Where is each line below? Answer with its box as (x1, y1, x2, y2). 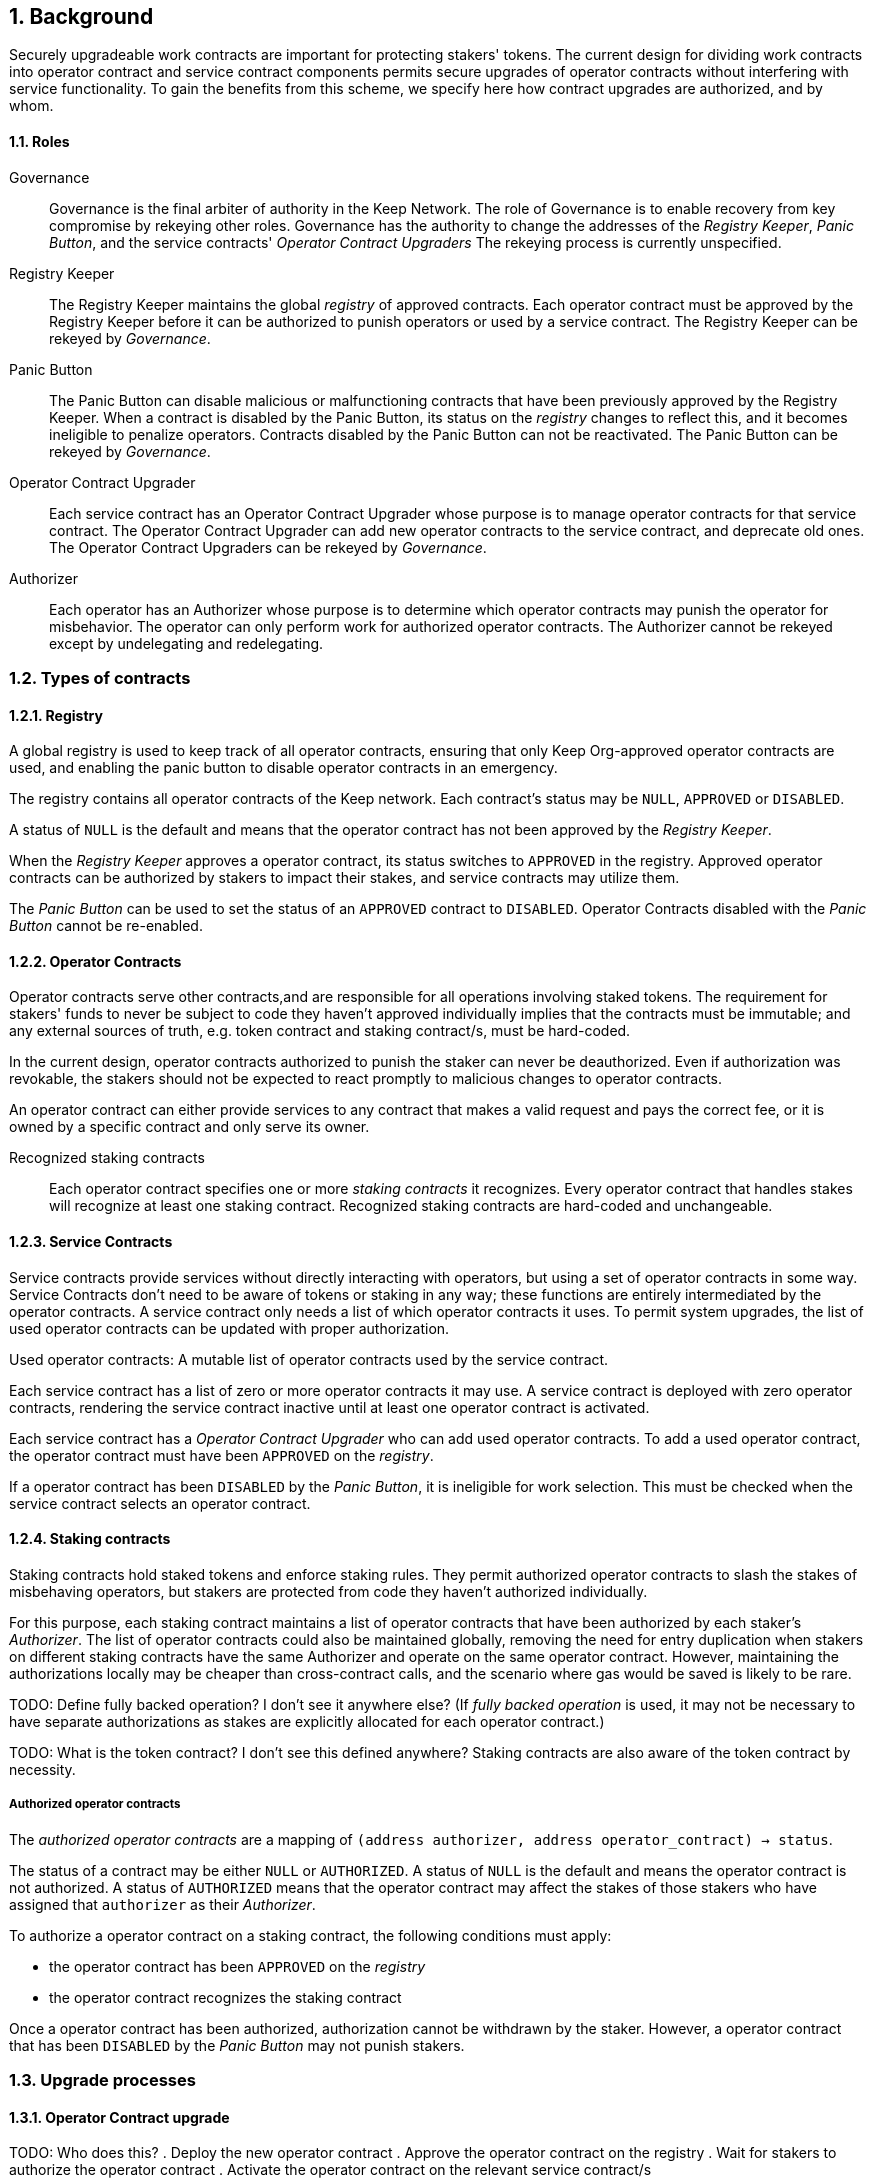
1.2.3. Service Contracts (9, 1233, 173, 1251)
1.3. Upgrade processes (9, 2070, 196, 2091)
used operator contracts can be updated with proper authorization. (9, 1319, 450, 1337)
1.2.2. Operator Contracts (9, 952, 182, 970)
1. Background (9, 4, 154, 29)
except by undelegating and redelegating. (49, 634, 324, 652)
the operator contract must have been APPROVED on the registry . (9, 1446, 434, 1464)
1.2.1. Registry (9, 706, 103, 724)
